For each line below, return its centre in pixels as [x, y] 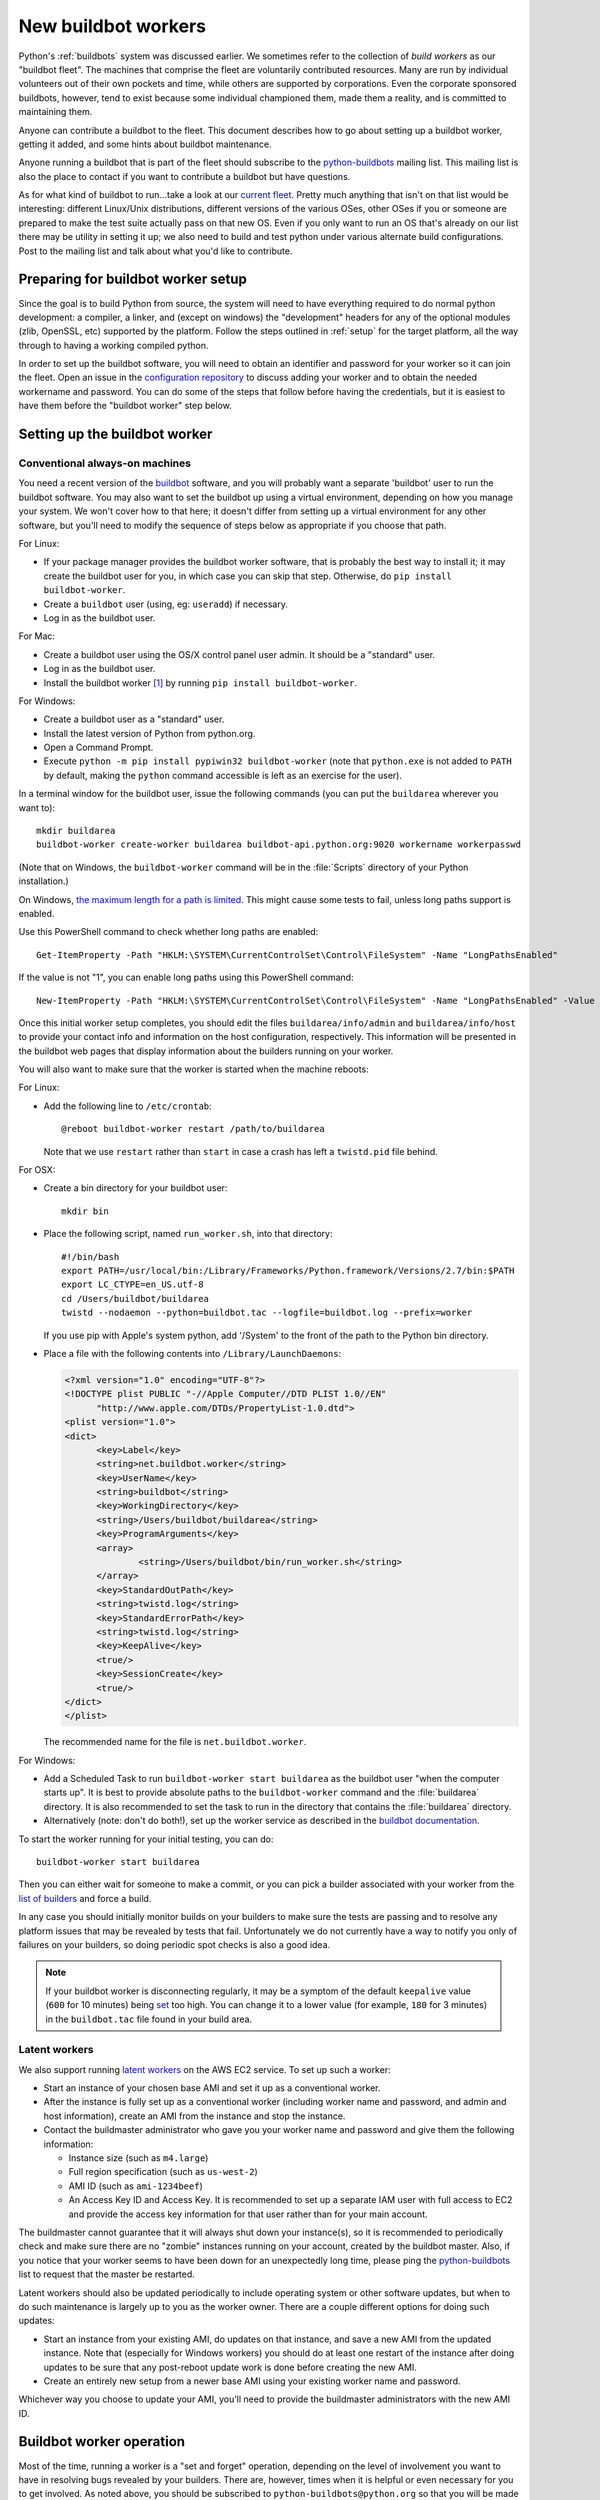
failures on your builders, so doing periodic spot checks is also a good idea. [174, 1944]
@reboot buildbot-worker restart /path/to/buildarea [193, 1129]
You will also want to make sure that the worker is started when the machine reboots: [193, 1069]
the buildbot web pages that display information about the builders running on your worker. [206, 1051]
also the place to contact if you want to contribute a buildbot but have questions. [184, 176]
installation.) [43, 881]
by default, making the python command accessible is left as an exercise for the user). [222, 775]
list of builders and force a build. [85, 1898]
